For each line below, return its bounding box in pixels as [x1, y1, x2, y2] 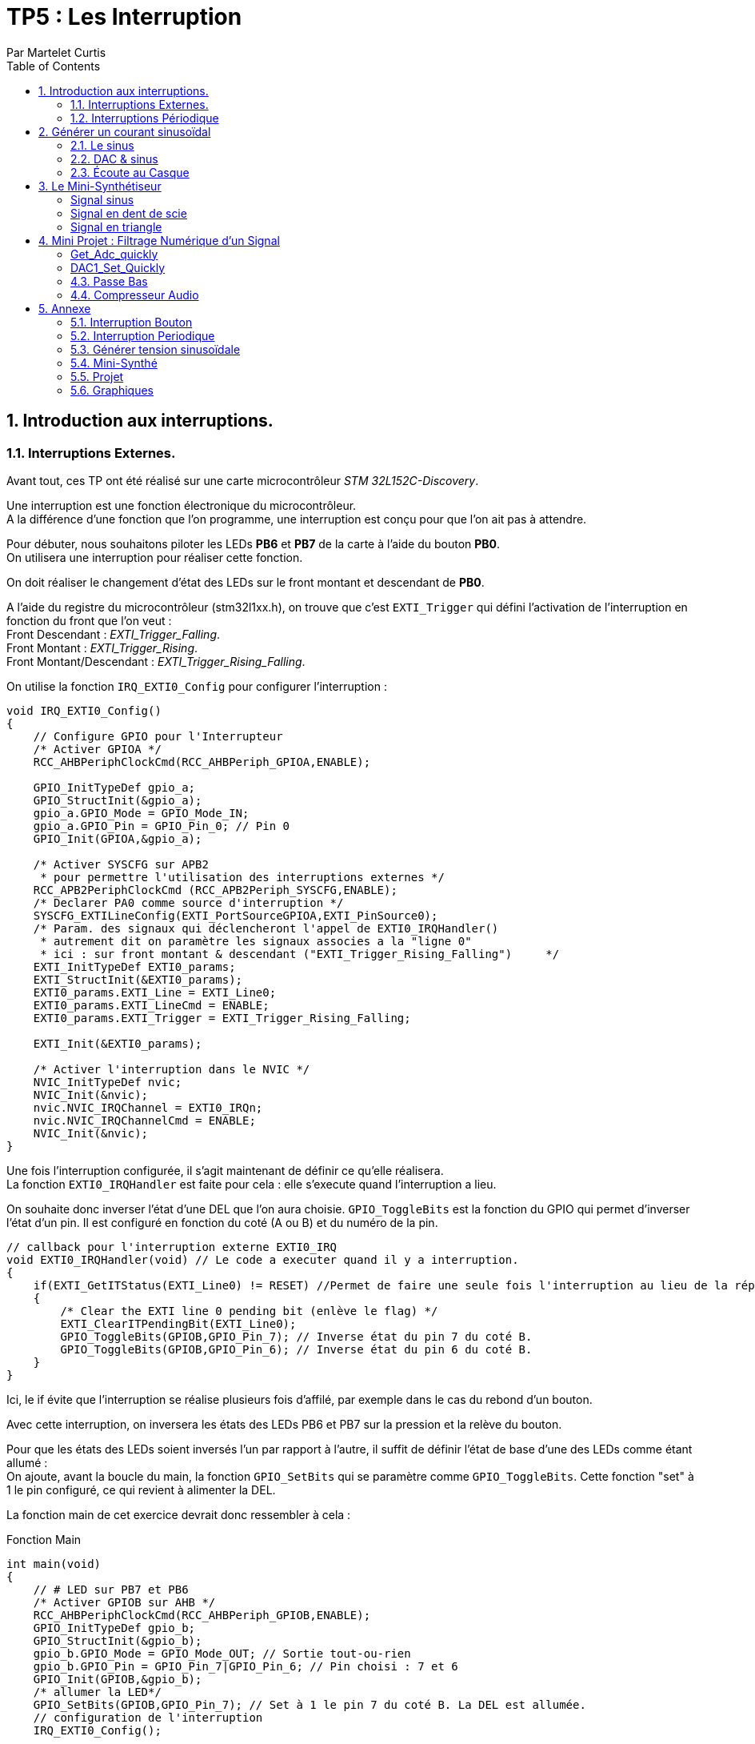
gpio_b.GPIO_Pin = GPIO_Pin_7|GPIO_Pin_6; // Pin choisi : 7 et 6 [33, 1659, 458, 1673]
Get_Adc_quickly [70, 247, 158, 261]
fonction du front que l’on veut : [6, 613, 172, 627]
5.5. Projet [70, 369, 124, 383]
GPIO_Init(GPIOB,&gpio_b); [33, 1672, 202, 1686]
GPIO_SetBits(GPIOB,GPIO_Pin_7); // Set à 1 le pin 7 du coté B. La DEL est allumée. [33, 1698, 586, 1711]
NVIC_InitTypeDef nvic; [33, 1075, 182, 1088]
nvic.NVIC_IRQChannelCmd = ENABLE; [33, 1113, 256, 1127]
